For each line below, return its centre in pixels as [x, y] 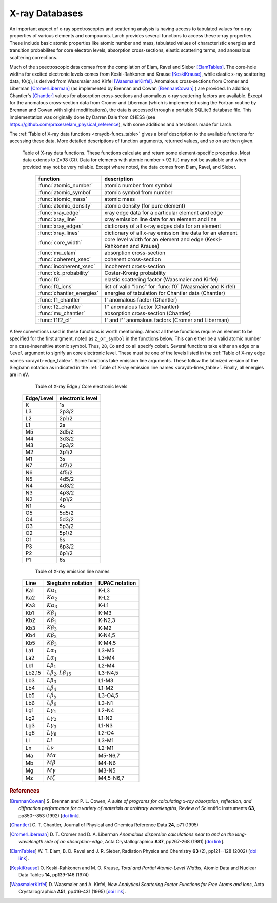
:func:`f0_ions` [56, 286]
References [25, 791]
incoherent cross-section [135, 266]
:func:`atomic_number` [66, 185]
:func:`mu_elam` [57, 253]
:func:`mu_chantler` [62, 313]
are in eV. [19, 374]
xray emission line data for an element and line [161, 219]
